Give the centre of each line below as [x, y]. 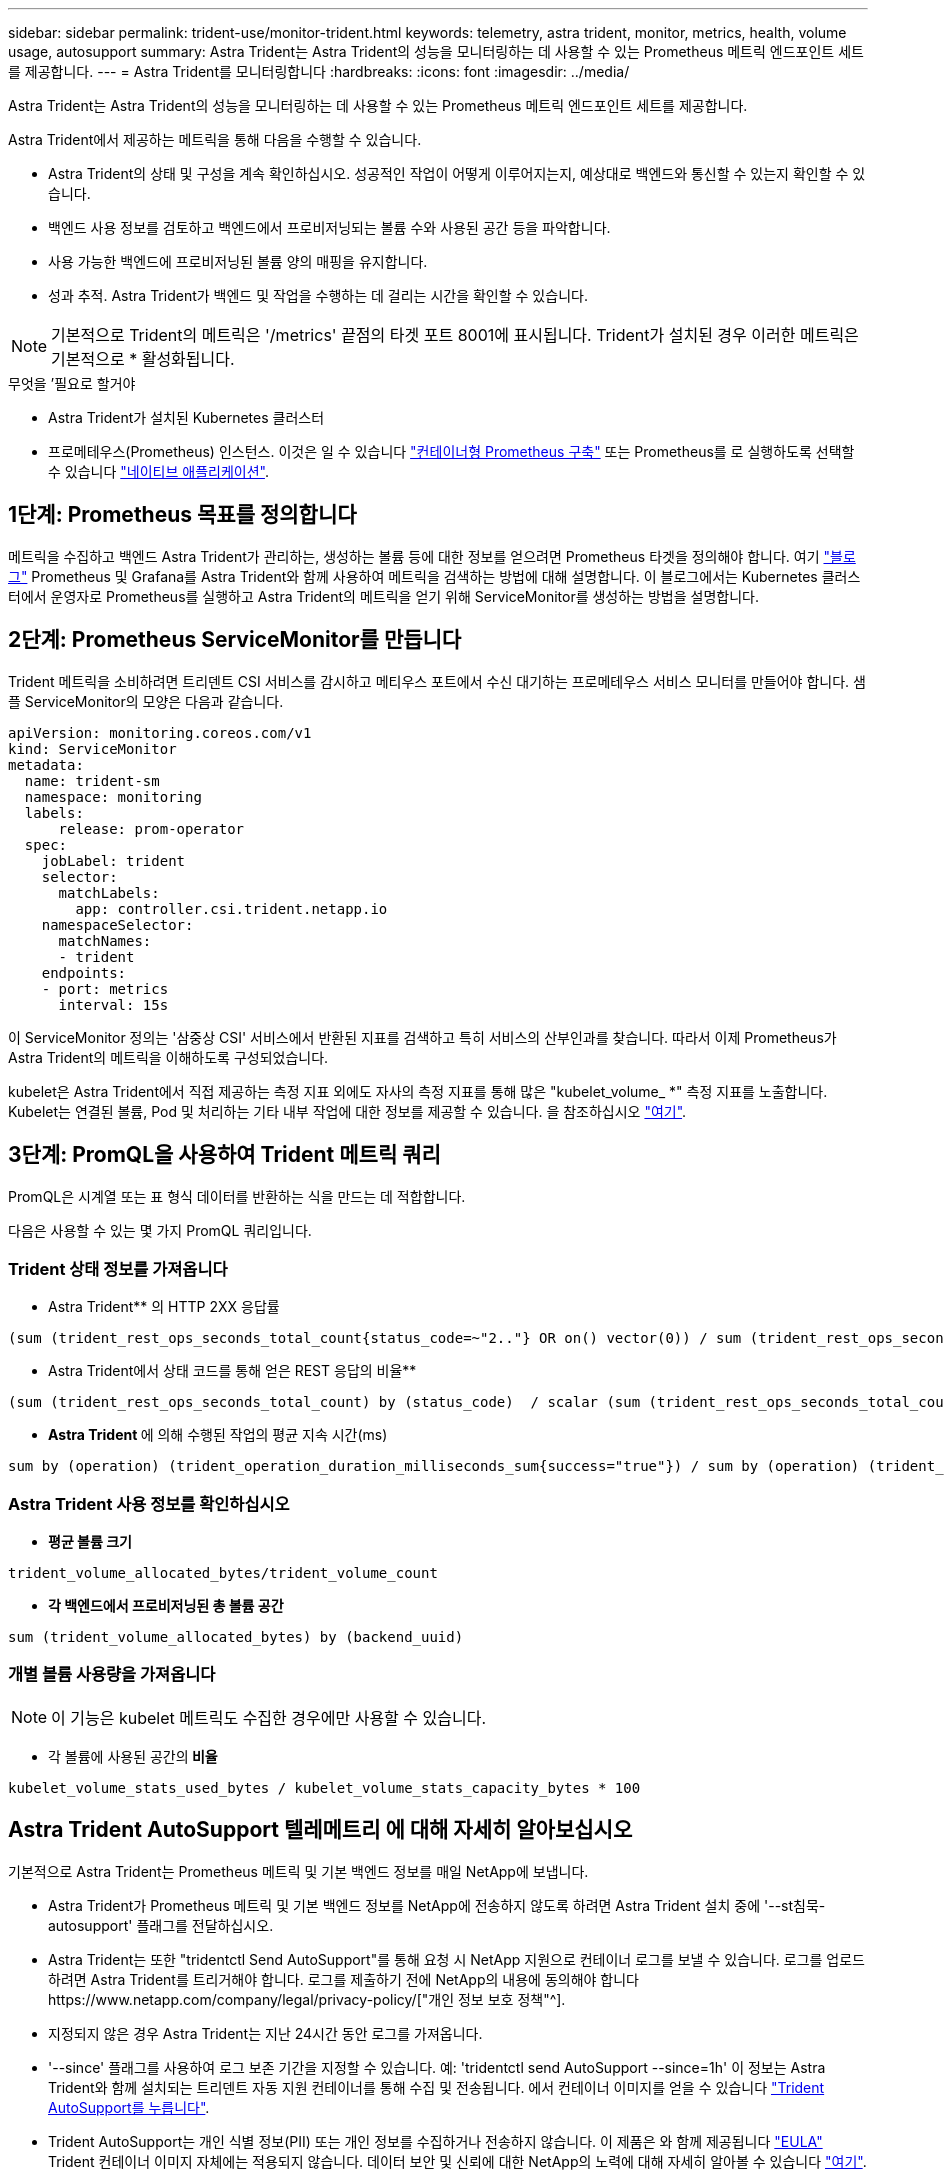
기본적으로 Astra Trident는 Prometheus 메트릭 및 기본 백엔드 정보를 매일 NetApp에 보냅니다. [298, 1871]
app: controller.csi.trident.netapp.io [231, 908]
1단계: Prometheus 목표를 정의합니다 [182, 515]
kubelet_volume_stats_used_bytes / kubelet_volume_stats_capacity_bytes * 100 [324, 1787]
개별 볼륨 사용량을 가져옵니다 [112, 1674]
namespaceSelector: [117, 924]
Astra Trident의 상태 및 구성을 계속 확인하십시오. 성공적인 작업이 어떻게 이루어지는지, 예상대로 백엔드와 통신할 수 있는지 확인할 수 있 [457, 173]
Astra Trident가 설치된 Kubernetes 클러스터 [186, 417]
